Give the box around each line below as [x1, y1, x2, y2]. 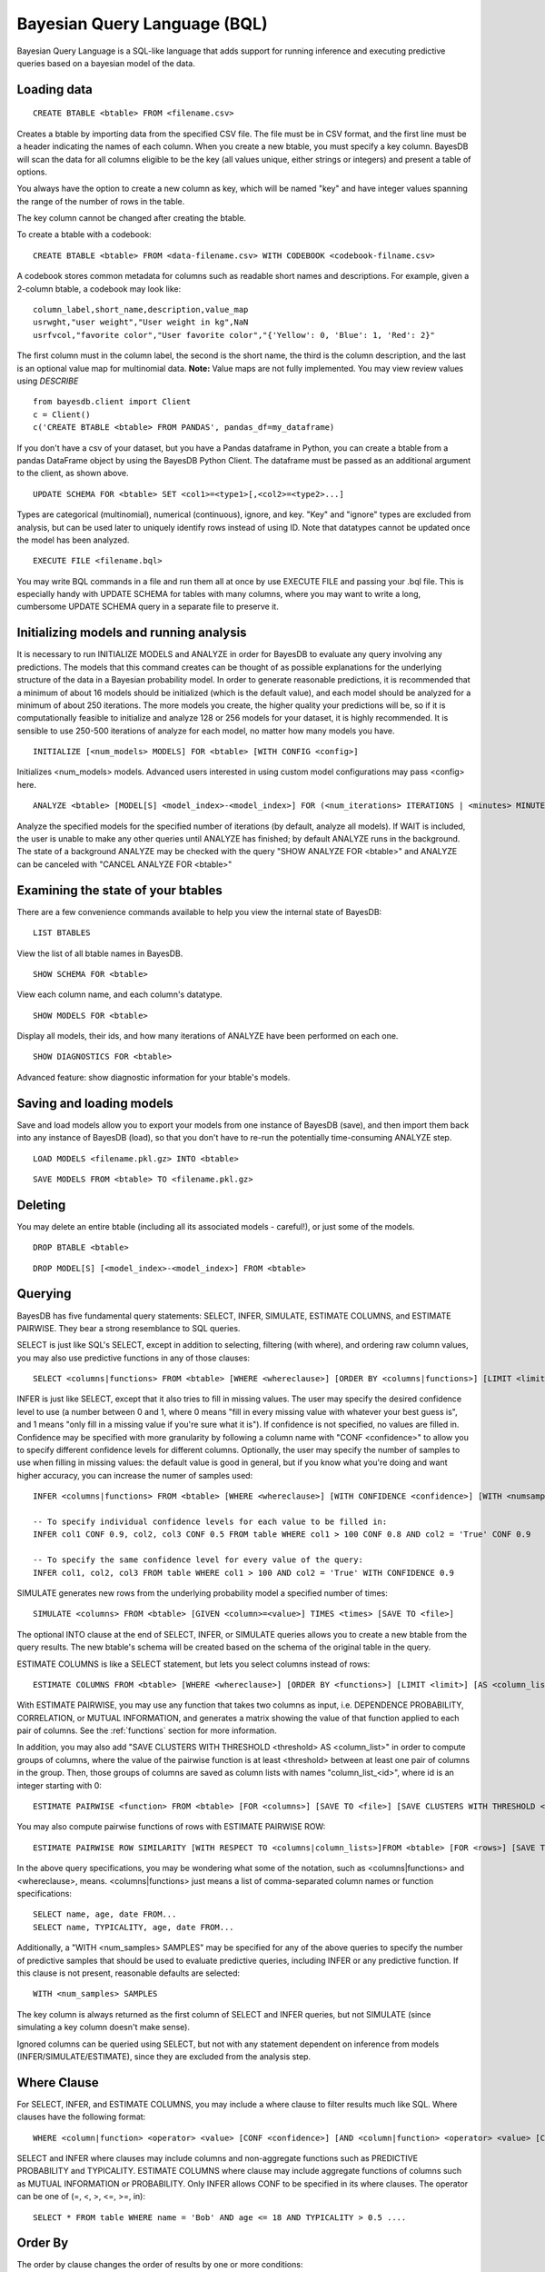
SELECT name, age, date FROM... [33, 1909, 177, 1919]
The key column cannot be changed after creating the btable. [16, 213, 247, 224]
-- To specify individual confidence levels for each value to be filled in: [33, 1517, 388, 1527]
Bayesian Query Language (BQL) [16, 14, 268, 34]
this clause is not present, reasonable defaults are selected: [16, 1968, 241, 1978]
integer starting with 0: [16, 1779, 102, 1790]
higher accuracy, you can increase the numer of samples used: [16, 1470, 253, 1480]
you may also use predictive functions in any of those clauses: [16, 1352, 250, 1363]
